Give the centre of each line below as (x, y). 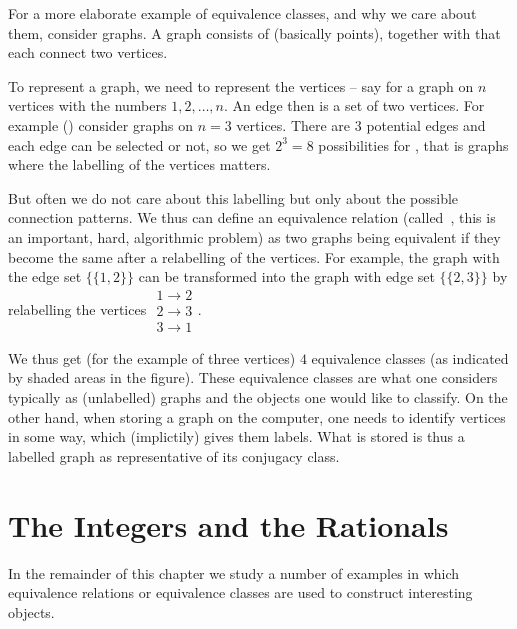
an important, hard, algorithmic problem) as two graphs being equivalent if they (254, 236)
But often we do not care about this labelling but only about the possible (233, 197)
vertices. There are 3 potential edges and (361, 124)
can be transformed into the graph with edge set (286, 276)
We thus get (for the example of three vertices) (152, 357)
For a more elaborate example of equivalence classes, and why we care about (242, 13)
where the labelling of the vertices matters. (139, 164)
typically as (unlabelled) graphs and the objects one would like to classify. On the (258, 397)
